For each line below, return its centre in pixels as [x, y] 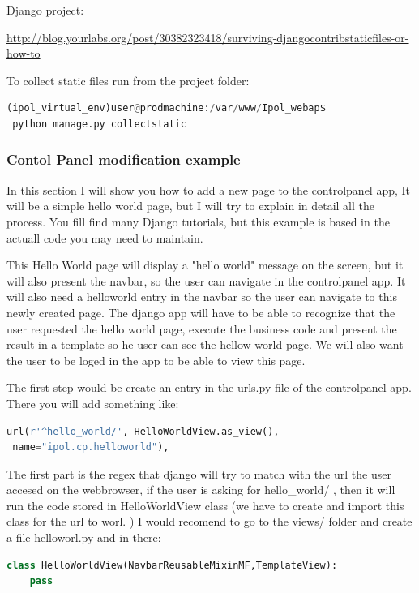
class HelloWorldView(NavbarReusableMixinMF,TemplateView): [172, 565]
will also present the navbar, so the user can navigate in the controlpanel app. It [206, 280]
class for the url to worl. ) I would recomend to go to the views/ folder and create [209, 521]
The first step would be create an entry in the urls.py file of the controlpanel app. [209, 387]
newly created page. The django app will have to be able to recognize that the [201, 312]
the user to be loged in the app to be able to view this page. [156, 360]
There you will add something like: [93, 403]
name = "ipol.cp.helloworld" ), [91, 447]
